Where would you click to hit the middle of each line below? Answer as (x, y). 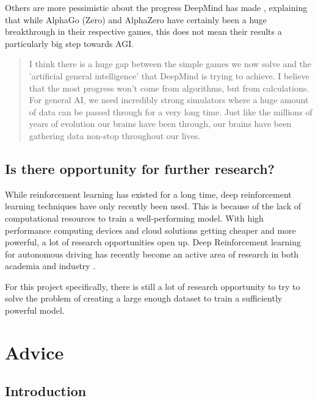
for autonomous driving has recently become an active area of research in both (152, 254)
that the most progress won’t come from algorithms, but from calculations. (169, 88)
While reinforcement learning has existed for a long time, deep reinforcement (148, 194)
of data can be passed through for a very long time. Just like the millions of (171, 111)
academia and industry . (50, 266)
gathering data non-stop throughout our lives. (115, 135)
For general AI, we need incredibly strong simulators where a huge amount (169, 100)
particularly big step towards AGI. (70, 43)
